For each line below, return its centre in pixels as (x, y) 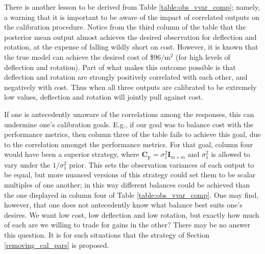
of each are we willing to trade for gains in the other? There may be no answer (127, 225)
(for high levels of (203, 56)
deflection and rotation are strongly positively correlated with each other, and (126, 77)
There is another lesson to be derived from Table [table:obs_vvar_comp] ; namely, (132, 7)
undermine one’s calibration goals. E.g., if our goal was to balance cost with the (129, 124)
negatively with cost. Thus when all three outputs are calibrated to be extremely (130, 87)
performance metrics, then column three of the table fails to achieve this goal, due (132, 134)
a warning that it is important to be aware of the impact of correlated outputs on (132, 17)
